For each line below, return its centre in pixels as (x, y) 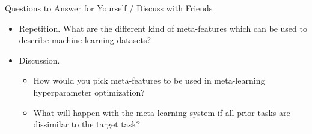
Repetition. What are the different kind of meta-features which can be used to (163, 28)
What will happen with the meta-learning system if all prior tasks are (162, 112)
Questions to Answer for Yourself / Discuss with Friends (109, 8)
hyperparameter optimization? (89, 92)
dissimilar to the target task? (87, 124)
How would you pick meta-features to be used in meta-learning (149, 80)
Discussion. (39, 60)
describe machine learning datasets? (85, 40)
